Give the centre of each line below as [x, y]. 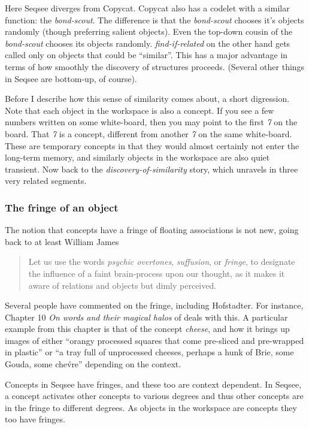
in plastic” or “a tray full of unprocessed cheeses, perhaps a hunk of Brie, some [149, 352]
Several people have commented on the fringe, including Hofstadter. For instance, [154, 305]
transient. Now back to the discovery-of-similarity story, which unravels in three [152, 169]
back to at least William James [62, 241]
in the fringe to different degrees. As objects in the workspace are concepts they [151, 407]
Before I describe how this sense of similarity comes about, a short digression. [147, 99]
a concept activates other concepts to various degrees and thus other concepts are [154, 396]
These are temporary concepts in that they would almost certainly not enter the [152, 145]
